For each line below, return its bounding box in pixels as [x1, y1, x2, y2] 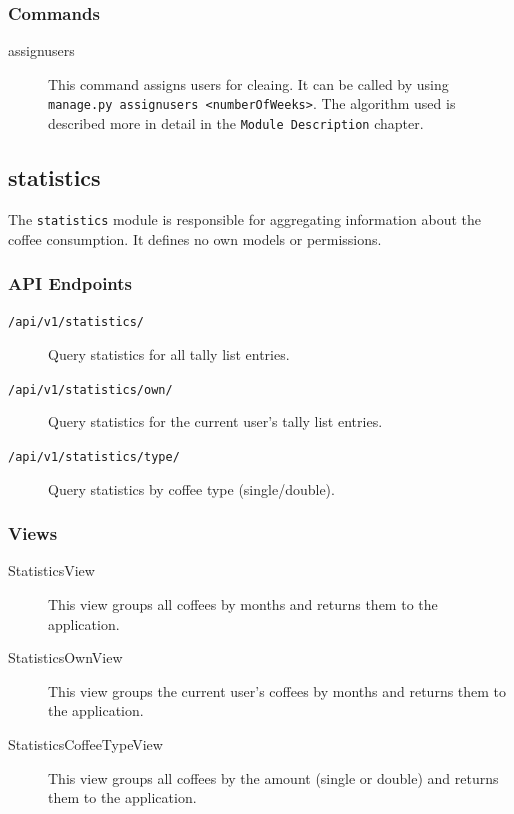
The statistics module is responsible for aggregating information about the [8, 208, 481, 229]
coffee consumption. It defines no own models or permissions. [8, 228, 382, 249]
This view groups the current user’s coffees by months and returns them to [48, 680, 507, 701]
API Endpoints [8, 271, 133, 296]
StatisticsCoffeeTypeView [8, 733, 163, 754]
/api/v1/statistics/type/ [8, 449, 180, 464]
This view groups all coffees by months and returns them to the [48, 593, 438, 614]
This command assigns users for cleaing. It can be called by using [48, 73, 449, 94]
